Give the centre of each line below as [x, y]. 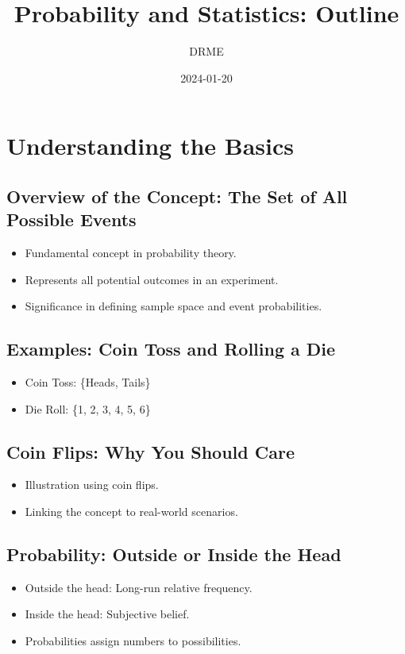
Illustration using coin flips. [92, 485]
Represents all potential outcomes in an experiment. [152, 279]
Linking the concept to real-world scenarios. [131, 512]
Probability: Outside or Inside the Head [174, 554]
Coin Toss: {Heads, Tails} [88, 382]
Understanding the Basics [150, 146]
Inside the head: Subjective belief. [107, 614]
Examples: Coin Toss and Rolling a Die [171, 349]
